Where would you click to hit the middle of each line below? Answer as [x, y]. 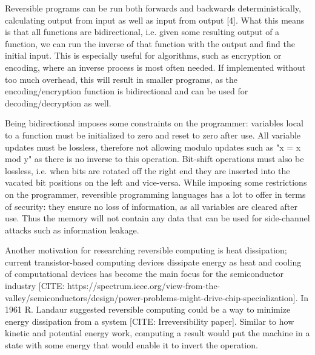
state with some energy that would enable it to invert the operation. [131, 345]
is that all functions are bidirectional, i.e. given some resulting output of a [142, 32]
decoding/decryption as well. [58, 103]
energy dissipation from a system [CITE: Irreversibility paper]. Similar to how [150, 321]
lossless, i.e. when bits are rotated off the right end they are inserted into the [148, 170]
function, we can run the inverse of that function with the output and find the [150, 43]
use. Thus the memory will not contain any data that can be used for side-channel [157, 218]
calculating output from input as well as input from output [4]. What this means [155, 20]
